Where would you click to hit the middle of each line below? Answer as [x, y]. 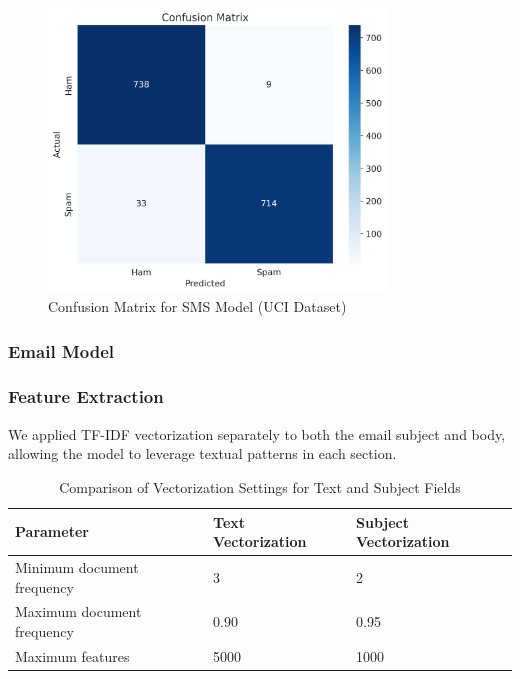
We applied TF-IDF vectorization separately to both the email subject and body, [257, 433]
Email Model [61, 350]
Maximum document [78, 611]
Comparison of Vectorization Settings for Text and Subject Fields [260, 486]
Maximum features [72, 655]
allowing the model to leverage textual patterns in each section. [202, 453]
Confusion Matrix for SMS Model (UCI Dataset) [197, 306]
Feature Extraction [86, 396]
